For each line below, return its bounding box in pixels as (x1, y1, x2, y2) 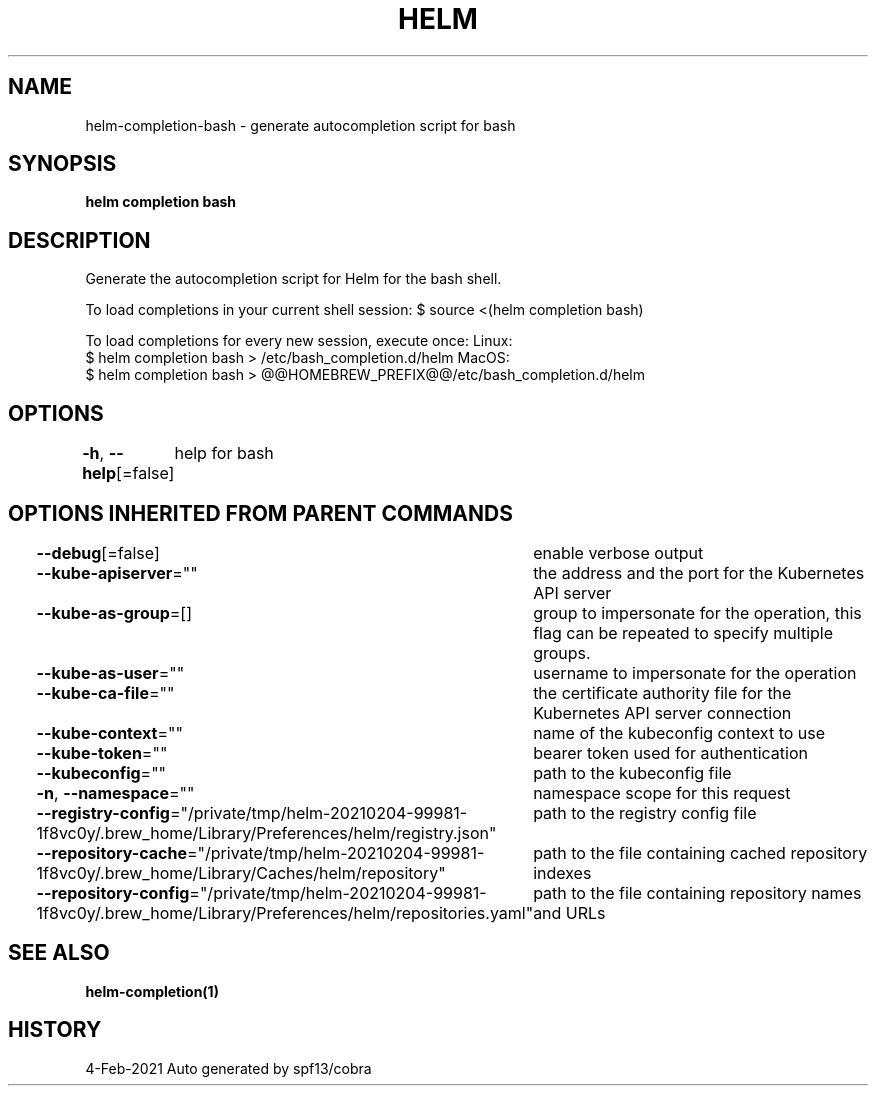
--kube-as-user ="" (36, 662, 185, 683)
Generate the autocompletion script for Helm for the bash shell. (85, 270, 502, 288)
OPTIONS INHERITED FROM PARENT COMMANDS (8, 500, 513, 526)
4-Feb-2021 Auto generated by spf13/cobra (85, 1059, 372, 1077)
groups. (533, 642, 591, 663)
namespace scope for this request (533, 782, 791, 803)
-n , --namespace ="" (36, 782, 195, 803)
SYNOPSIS (8, 151, 117, 177)
